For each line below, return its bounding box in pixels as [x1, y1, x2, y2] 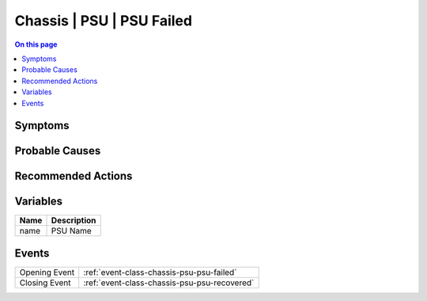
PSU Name [51, 226, 93, 237]
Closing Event [19, 277, 71, 288]
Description [51, 215, 96, 226]
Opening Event [19, 266, 75, 277]
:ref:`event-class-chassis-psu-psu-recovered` [83, 277, 255, 288]
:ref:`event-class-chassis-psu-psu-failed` [83, 266, 237, 277]
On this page [14, 40, 58, 49]
